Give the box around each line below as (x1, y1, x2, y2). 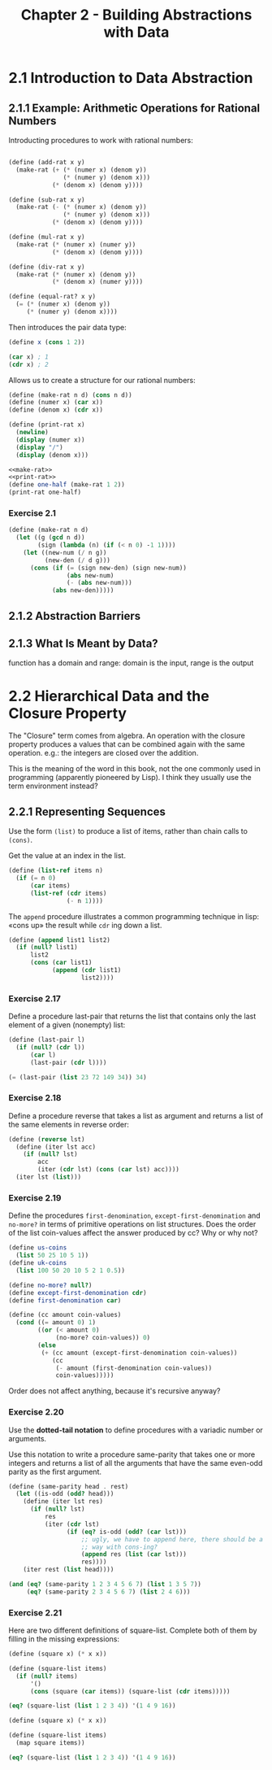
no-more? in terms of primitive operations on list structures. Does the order (8, 1219, 257, 1229)
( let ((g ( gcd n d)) (15, 534, 85, 542)
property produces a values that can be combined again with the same (8, 739, 245, 749)
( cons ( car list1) (29, 958, 93, 967)
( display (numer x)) (15, 435, 85, 444)
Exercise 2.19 (8, 1192, 62, 1203)
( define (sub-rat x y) (8, 195, 85, 204)
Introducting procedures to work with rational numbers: (8, 136, 193, 145)
